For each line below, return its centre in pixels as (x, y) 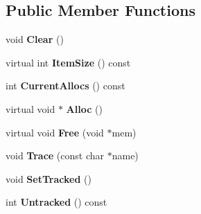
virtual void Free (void (55, 132)
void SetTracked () (49, 178)
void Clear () (35, 39)
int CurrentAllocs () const (65, 86)
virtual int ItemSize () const (68, 62)
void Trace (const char (55, 155)
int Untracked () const (56, 202)
